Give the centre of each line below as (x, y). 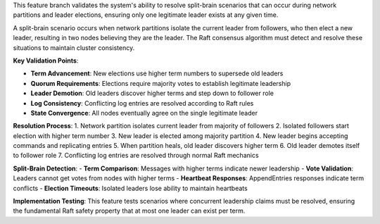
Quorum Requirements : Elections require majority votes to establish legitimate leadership (161, 83)
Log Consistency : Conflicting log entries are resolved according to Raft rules (142, 103)
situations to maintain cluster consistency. (74, 48)
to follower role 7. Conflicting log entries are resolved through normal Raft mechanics (136, 156)
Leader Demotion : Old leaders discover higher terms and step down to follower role (152, 93)
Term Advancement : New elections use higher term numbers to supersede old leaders (157, 73)
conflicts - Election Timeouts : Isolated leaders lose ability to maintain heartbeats (130, 188)
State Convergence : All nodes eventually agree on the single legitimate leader (144, 113)
